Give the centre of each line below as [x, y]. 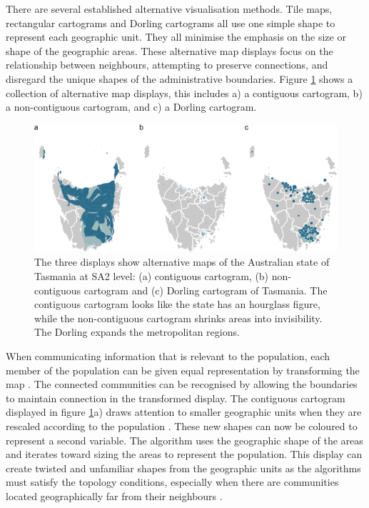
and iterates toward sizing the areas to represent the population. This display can [184, 454]
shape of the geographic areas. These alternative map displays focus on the [170, 50]
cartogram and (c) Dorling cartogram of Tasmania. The [206, 290]
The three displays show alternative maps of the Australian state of [182, 262]
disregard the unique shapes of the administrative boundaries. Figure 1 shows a [180, 78]
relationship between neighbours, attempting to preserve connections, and [167, 65]
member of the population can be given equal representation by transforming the [183, 370]
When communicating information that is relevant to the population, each [168, 355]
